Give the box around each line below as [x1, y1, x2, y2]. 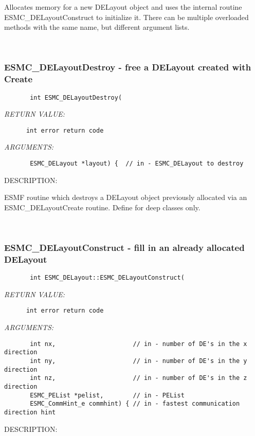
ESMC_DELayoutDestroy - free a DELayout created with [4, 61, 251, 74]
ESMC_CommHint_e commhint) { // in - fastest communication [30, 400, 240, 408]
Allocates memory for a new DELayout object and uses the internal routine [4, 2, 242, 12]
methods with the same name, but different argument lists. [4, 22, 190, 32]
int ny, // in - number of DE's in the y [30, 357, 247, 365]
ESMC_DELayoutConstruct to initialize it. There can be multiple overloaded [4, 11, 249, 22]
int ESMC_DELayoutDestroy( [30, 94, 122, 101]
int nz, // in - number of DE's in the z [30, 374, 247, 382]
